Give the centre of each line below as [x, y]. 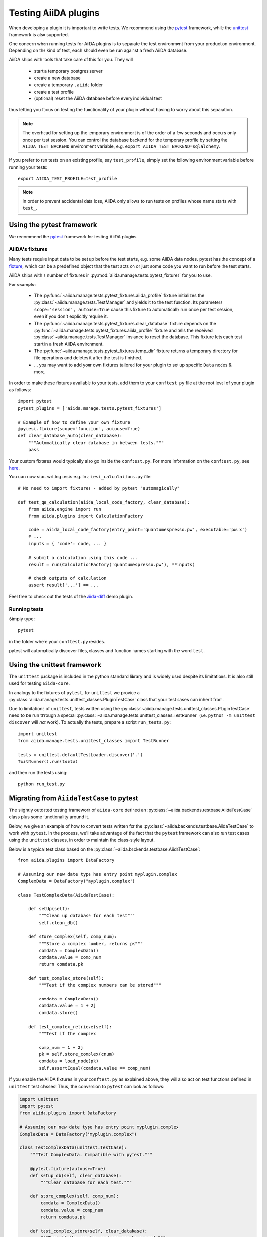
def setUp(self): [49, 909]
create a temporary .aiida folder [68, 85]
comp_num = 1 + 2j [61, 1047]
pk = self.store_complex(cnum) [77, 1054]
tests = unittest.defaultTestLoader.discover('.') [81, 754]
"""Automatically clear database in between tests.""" [96, 443]
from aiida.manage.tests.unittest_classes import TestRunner [93, 740]
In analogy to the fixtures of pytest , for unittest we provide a [75, 692]
